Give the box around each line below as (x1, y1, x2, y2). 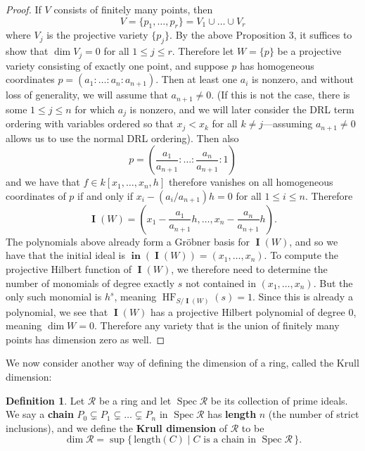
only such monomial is (6, 289, 102, 304)
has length (207, 407, 257, 421)
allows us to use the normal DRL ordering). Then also (6, 130, 239, 145)
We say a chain (6, 407, 74, 421)
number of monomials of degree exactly (6, 275, 175, 290)
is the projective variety (46, 27, 148, 42)
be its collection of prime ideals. (210, 393, 348, 407)
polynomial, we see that (6, 304, 108, 319)
